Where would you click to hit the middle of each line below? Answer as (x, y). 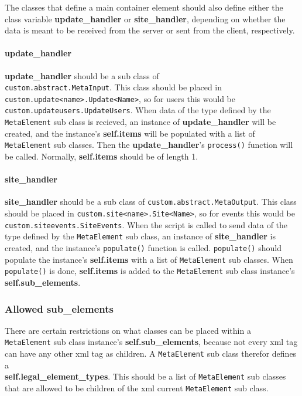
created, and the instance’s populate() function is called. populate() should (143, 248)
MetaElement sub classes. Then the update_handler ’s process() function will (149, 145)
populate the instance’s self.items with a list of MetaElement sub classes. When (149, 259)
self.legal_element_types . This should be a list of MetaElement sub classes (145, 376)
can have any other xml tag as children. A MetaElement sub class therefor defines (151, 353)
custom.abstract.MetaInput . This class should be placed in (114, 87)
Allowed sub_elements (59, 308)
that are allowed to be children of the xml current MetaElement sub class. (137, 388)
